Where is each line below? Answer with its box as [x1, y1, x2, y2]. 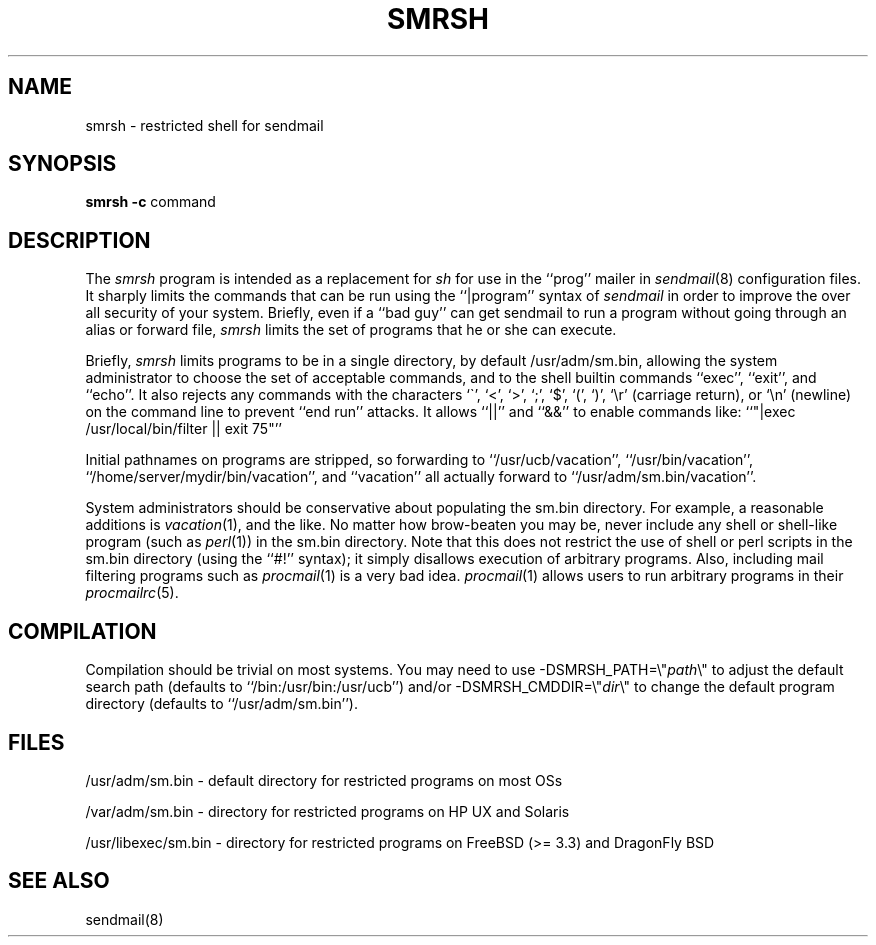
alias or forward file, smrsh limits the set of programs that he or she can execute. [85, 321, 617, 339]
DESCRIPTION [8, 227, 151, 253]
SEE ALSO [8, 868, 110, 894]
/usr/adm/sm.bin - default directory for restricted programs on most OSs [85, 771, 563, 789]
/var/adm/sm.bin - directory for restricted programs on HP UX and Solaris [85, 802, 570, 820]
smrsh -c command [85, 193, 216, 211]
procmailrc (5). [85, 584, 179, 602]
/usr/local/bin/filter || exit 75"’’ [85, 420, 282, 438]
